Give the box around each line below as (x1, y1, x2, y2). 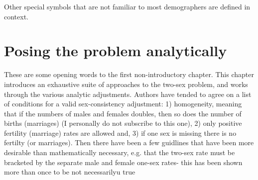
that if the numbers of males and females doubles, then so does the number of (4, 108, 242, 118)
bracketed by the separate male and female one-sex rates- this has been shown (4, 157, 243, 167)
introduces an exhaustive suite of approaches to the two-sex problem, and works (4, 79, 248, 89)
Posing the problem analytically (4, 40, 227, 61)
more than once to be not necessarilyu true (4, 167, 135, 177)
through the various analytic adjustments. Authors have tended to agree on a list (4, 89, 252, 99)
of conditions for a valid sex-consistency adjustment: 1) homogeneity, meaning (4, 98, 242, 109)
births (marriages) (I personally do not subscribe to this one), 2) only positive (4, 118, 242, 128)
